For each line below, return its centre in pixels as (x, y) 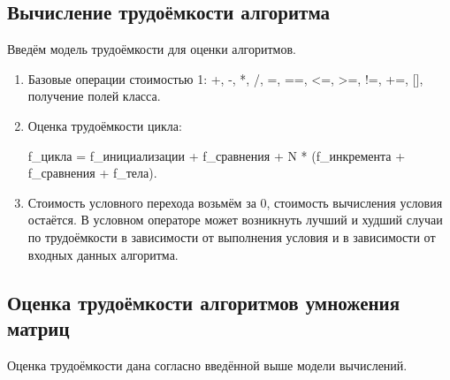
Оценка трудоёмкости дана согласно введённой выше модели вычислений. (207, 365)
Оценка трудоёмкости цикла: (105, 125)
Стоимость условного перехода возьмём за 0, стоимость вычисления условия (235, 202)
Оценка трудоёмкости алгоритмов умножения (204, 302)
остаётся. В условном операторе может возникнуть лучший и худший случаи (235, 220)
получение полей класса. (94, 96)
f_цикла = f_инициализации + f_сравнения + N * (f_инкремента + (217, 155)
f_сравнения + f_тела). (92, 173)
